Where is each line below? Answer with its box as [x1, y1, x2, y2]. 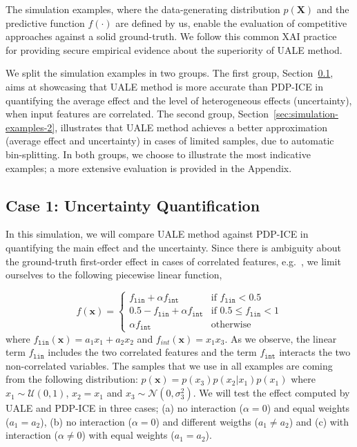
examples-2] [6, 120, 55, 134]
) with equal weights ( [81, 428, 175, 442]
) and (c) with [289, 414, 349, 428]
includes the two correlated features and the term [48, 345, 257, 359]
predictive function [6, 15, 85, 30]
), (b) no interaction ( [40, 414, 132, 428]
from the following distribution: [6, 372, 138, 386]
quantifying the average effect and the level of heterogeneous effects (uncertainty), [6, 93, 352, 107]
